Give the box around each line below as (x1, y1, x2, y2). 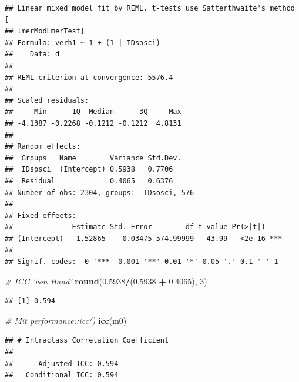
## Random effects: (5, 142, 80, 151)
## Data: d (5, 50, 60, 59)
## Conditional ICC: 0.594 (5, 371, 119, 380)
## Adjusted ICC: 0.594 (5, 359, 119, 368)
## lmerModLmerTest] (5, 27, 85, 36)
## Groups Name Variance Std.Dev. (5, 153, 182, 162)
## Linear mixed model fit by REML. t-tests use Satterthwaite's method (5, 4, 295, 12)
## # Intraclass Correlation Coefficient (5, 336, 169, 345)
